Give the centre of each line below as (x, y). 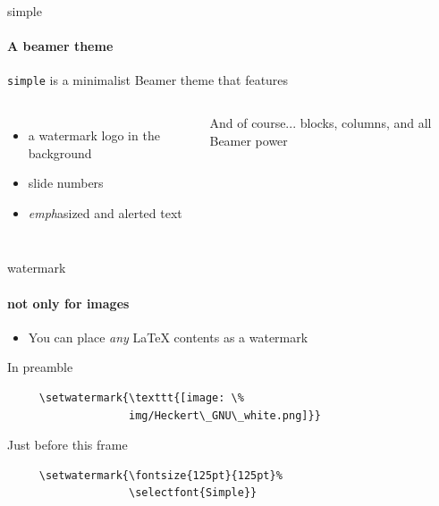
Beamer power (249, 140)
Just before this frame (68, 445)
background (60, 152)
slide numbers (66, 183)
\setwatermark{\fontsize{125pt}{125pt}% (160, 475)
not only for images (68, 303)
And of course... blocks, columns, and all (321, 123)
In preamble (40, 367)
